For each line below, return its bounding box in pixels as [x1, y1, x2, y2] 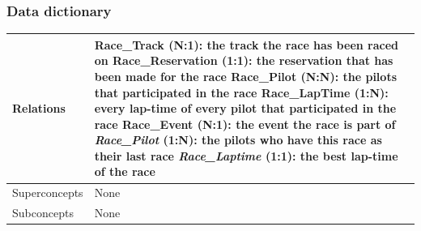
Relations [12, 100, 66, 117]
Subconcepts [12, 204, 74, 221]
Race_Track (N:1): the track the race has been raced [94, 36, 399, 53]
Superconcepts [12, 184, 83, 201]
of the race [94, 163, 155, 180]
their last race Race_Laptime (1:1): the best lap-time [94, 147, 398, 164]
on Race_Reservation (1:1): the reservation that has [94, 52, 393, 69]
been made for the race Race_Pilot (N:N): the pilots [94, 67, 397, 84]
